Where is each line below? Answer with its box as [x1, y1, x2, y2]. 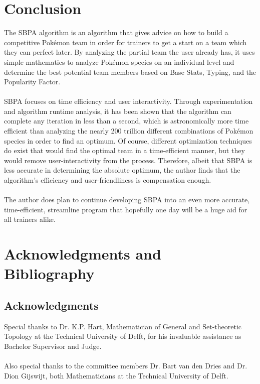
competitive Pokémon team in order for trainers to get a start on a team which [4, 37, 247, 47]
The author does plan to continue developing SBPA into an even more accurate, [4, 194, 250, 205]
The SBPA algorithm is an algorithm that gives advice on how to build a [4, 27, 228, 38]
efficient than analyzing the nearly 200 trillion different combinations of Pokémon [4, 125, 253, 136]
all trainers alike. [4, 214, 56, 224]
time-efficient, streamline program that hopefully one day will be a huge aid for [4, 204, 247, 214]
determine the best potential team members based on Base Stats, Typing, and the [4, 66, 256, 77]
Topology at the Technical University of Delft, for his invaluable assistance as [4, 331, 241, 341]
